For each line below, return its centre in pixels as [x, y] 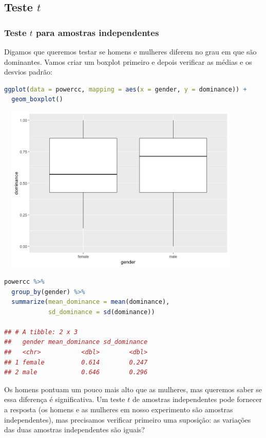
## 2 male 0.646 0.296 [76, 372]
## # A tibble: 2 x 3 [41, 332]
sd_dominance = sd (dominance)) [101, 312]
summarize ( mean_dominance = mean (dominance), [91, 302]
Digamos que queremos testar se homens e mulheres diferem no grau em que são [130, 51]
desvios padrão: [28, 72]
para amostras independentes [97, 32]
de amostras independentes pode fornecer [197, 399]
